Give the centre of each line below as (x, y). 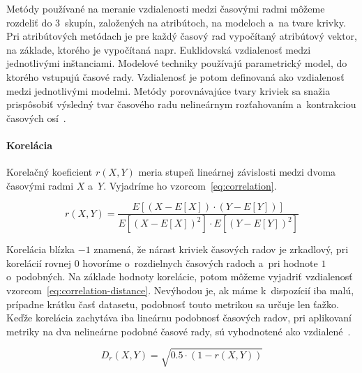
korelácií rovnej (39, 262)
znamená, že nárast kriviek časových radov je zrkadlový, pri (221, 249)
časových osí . (36, 117)
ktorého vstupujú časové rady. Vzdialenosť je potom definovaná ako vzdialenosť (175, 76)
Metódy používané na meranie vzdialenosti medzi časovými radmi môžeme (166, 8)
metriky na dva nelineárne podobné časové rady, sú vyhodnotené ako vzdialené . (179, 331)
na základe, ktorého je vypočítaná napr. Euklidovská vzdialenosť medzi (159, 49)
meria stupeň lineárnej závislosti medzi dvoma (237, 172)
